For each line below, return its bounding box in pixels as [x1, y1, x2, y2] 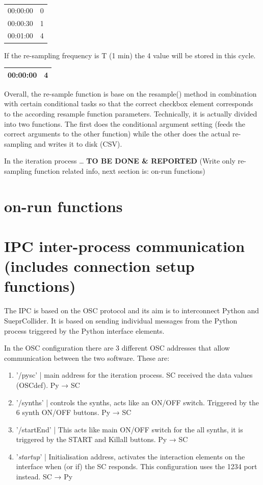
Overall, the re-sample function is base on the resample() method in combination [4, 88, 257, 99]
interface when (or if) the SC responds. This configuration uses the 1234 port [16, 461, 257, 472]
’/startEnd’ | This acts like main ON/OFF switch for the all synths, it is [16, 424, 243, 434]
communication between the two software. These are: [4, 352, 170, 363]
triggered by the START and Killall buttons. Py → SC [16, 434, 188, 445]
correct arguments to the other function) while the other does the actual [4, 128, 230, 139]
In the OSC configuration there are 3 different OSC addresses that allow [4, 342, 230, 353]
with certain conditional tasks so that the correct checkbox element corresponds [4, 98, 253, 109]
